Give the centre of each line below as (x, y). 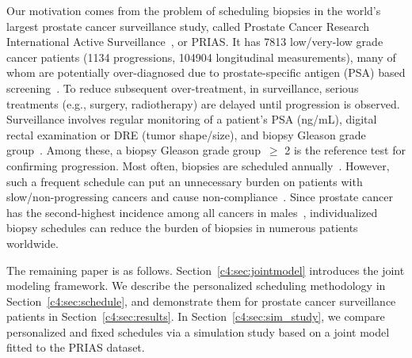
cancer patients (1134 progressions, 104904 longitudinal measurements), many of (201, 57)
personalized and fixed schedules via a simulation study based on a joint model (198, 331)
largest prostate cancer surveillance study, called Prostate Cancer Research (188, 26)
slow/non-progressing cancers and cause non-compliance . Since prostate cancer (200, 197)
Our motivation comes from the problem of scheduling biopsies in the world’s (194, 10)
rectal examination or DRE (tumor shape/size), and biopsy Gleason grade (186, 134)
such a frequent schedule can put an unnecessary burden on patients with (185, 181)
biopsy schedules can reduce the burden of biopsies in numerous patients (182, 228)
